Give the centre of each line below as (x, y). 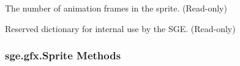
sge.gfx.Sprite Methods (63, 55)
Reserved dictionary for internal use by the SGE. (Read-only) (120, 28)
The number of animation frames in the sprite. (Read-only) (116, 8)
